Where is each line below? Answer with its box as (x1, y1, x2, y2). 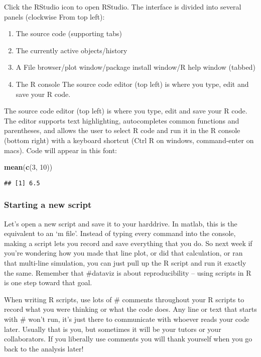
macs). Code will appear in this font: (4, 145, 117, 155)
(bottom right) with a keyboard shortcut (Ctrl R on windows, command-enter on (4, 135, 254, 145)
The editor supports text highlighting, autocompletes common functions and (4, 115, 239, 126)
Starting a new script (4, 198, 92, 211)
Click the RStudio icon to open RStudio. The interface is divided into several (4, 2, 241, 12)
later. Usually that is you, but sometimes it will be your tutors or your (4, 323, 221, 334)
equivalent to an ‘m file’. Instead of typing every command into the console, (4, 228, 236, 239)
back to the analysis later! (4, 343, 84, 353)
